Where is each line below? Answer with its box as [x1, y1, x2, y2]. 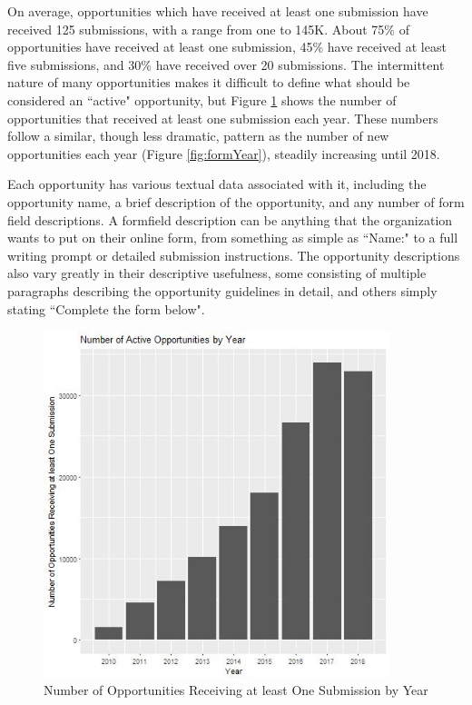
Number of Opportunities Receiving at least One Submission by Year [44, 680, 428, 700]
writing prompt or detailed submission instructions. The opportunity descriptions [7, 245, 460, 264]
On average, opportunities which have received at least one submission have [7, 2, 428, 20]
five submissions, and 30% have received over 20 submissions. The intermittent [7, 55, 445, 74]
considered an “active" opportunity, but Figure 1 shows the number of [7, 90, 397, 109]
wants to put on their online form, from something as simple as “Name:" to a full [7, 228, 458, 247]
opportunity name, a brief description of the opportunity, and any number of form [7, 192, 465, 211]
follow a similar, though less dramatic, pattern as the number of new [7, 126, 389, 145]
